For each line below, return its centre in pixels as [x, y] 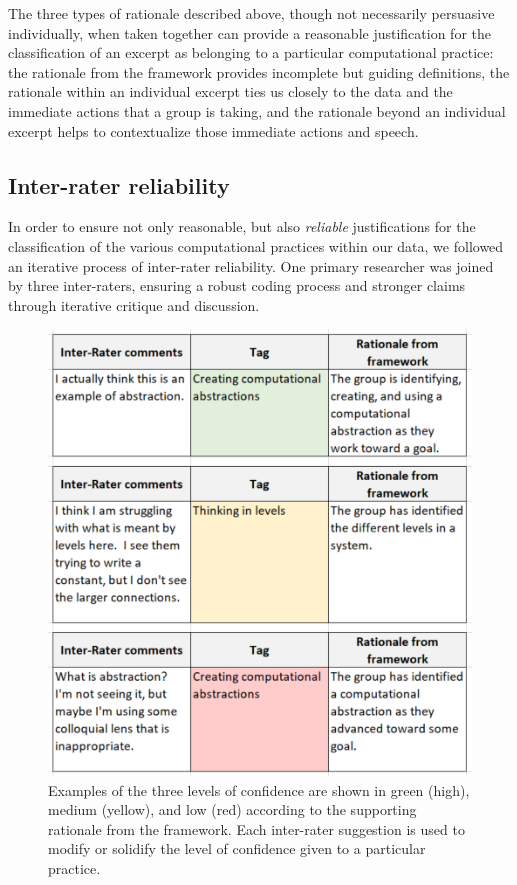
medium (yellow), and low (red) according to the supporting [232, 809]
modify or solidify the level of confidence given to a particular [237, 848]
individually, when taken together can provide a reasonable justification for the [249, 32]
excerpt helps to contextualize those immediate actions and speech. [213, 130]
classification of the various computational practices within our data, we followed [256, 245]
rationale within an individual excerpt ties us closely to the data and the [230, 91]
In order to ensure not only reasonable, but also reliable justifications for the [242, 226]
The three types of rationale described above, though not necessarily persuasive [251, 13]
